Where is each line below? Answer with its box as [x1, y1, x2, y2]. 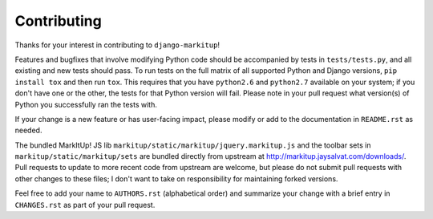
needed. [14, 125, 42, 136]
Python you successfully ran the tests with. [14, 99, 158, 109]
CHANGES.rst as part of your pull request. [14, 200, 156, 209]
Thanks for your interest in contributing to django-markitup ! [14, 40, 221, 50]
